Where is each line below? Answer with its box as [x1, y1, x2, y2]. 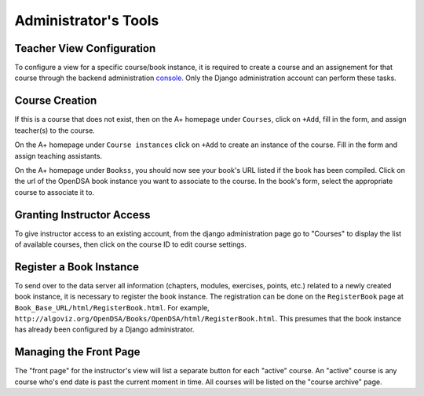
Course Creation [14, 94, 97, 108]
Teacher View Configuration [14, 42, 156, 55]
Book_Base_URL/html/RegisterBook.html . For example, [14, 302, 210, 312]
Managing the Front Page [14, 346, 141, 359]
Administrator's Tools [14, 12, 159, 29]
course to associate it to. [14, 187, 94, 196]
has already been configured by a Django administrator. [14, 324, 195, 334]
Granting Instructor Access [14, 208, 151, 222]
